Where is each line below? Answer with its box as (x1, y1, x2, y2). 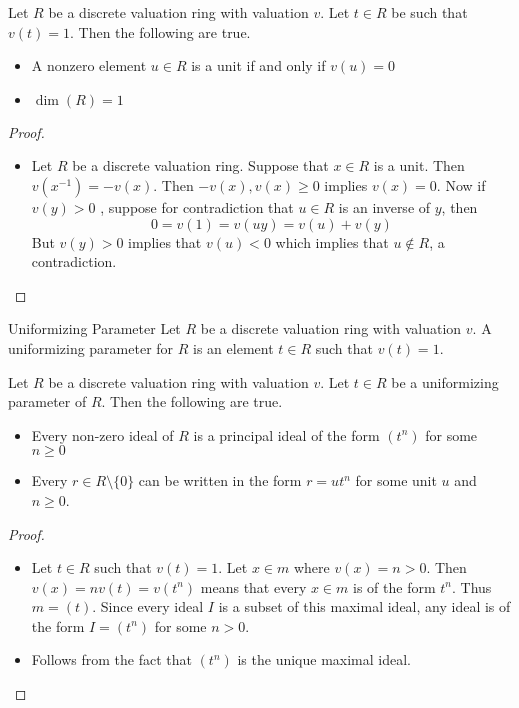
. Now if (436, 174, 486, 195)
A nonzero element (31, 55, 147, 76)
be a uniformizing (391, 371, 499, 392)
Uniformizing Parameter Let (8, 318, 181, 339)
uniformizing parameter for (8, 337, 174, 358)
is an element (193, 337, 274, 358)
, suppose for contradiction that (100, 196, 294, 217)
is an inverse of (338, 196, 431, 217)
